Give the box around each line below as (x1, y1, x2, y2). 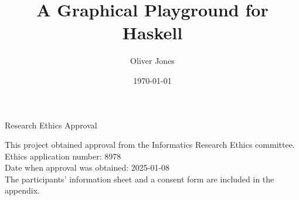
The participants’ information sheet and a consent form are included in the (5, 172, 274, 185)
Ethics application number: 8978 (5, 150, 121, 162)
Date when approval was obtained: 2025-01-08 (5, 161, 170, 174)
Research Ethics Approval (5, 118, 97, 131)
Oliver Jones (130, 55, 175, 67)
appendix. (5, 184, 40, 196)
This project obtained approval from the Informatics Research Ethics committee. (5, 138, 295, 151)
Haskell (122, 21, 183, 45)
